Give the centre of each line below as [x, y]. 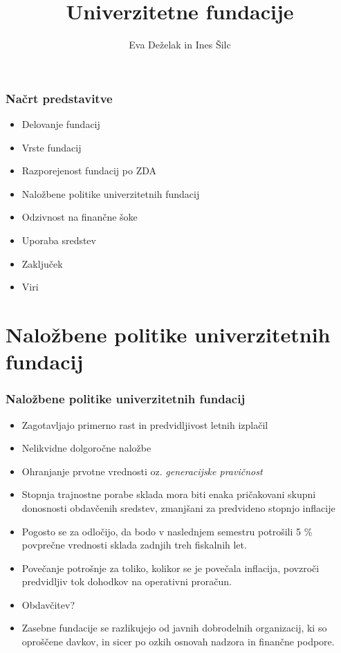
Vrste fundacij [52, 147]
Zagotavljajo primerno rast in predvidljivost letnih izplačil [145, 424]
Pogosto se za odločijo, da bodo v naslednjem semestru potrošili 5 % [167, 531]
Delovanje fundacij [61, 124]
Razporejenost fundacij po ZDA [89, 171]
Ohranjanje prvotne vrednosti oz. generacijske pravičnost [142, 471]
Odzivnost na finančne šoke [80, 217]
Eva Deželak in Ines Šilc [180, 45]
